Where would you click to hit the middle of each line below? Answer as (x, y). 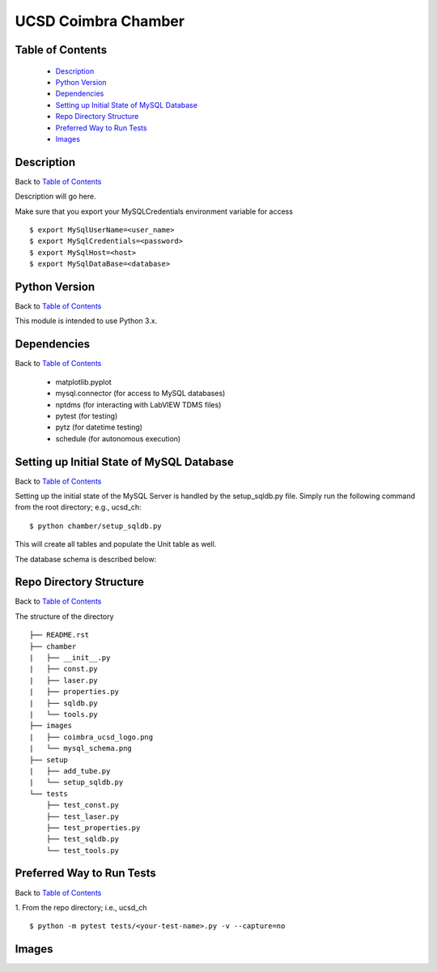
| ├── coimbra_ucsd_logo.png (91, 737)
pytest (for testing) (87, 416)
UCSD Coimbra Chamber (100, 21)
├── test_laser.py (83, 816)
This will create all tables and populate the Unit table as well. (116, 544)
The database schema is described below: (86, 559)
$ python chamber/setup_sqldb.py (95, 526)
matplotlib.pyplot (84, 382)
